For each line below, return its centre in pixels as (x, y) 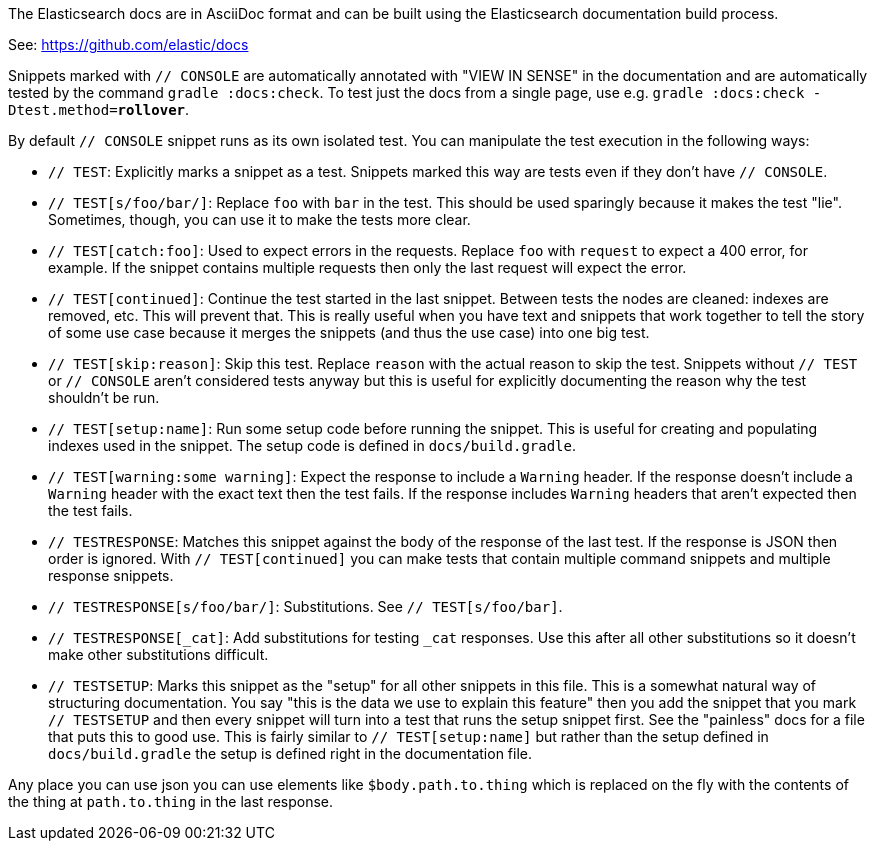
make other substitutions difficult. (158, 654)
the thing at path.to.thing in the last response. (171, 801)
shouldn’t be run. (104, 397)
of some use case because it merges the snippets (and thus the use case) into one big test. (349, 332)
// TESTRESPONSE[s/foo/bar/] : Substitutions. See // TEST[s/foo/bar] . (305, 606)
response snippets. (111, 575)
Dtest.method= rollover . (99, 109)
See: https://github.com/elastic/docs (128, 44)
